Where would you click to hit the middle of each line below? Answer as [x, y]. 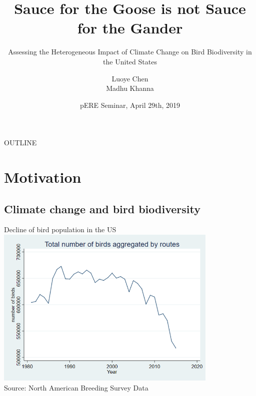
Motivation [43, 177]
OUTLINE [20, 143]
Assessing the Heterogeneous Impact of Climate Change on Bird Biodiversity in [130, 52]
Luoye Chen [130, 78]
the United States [130, 61]
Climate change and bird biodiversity [102, 208]
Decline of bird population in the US [60, 229]
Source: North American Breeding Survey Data [76, 387]
